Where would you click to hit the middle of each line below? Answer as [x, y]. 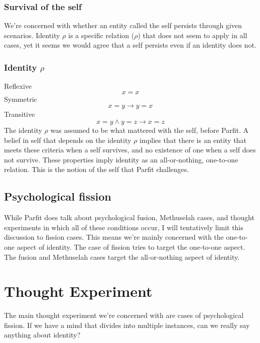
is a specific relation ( [101, 35]
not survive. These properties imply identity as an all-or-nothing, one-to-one [121, 159]
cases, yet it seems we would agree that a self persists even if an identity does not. [130, 45]
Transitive [20, 114]
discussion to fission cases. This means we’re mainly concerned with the [114, 237]
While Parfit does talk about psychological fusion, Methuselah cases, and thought [129, 217]
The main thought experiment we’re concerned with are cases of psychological [124, 315]
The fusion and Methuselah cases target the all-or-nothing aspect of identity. [122, 256]
